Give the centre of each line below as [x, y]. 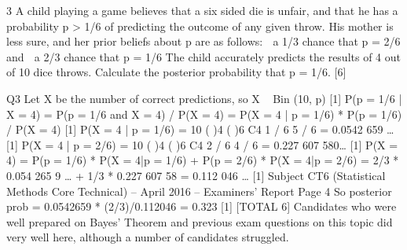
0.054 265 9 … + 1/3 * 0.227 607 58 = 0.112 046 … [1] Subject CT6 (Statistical [196, 175]
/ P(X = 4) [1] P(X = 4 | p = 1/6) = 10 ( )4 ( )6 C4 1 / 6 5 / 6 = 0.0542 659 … [200, 129]
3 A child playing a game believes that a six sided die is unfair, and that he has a [202, 10]
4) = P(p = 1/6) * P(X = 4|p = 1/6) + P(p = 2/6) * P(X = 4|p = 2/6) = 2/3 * [203, 160]
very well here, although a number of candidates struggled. [148, 237]
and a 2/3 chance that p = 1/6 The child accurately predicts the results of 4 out [204, 56]
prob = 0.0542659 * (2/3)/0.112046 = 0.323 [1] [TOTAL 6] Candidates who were [202, 206]
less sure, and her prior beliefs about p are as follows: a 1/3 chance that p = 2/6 [203, 41]
